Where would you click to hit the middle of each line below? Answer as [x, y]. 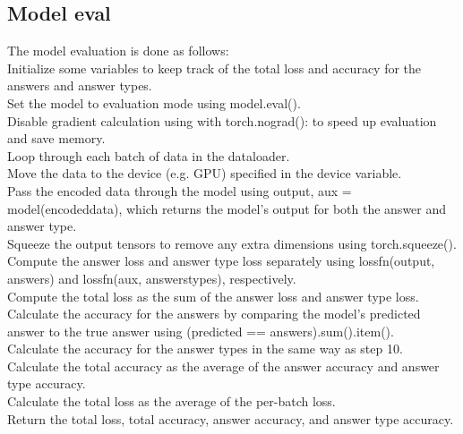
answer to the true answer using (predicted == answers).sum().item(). [201, 331]
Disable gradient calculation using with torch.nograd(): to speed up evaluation [222, 120]
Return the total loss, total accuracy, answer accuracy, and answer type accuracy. [231, 418]
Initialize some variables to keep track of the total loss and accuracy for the [214, 68]
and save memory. [56, 138]
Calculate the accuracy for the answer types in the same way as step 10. [205, 349]
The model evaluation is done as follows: [118, 51]
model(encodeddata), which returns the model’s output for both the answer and [227, 208]
